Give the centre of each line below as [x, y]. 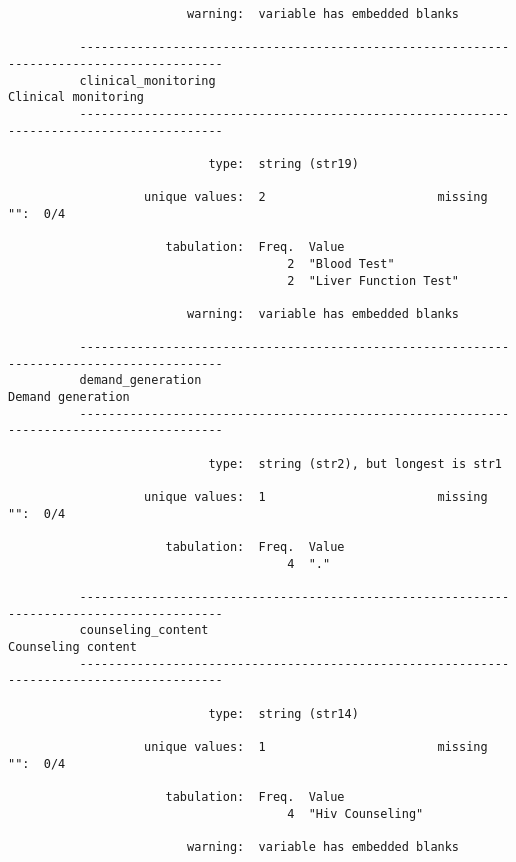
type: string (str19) [283, 163]
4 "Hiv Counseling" [355, 813]
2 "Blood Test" [341, 263]
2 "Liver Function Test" [373, 280]
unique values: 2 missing [316, 197]
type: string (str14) [283, 713]
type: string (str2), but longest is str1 [355, 463]
